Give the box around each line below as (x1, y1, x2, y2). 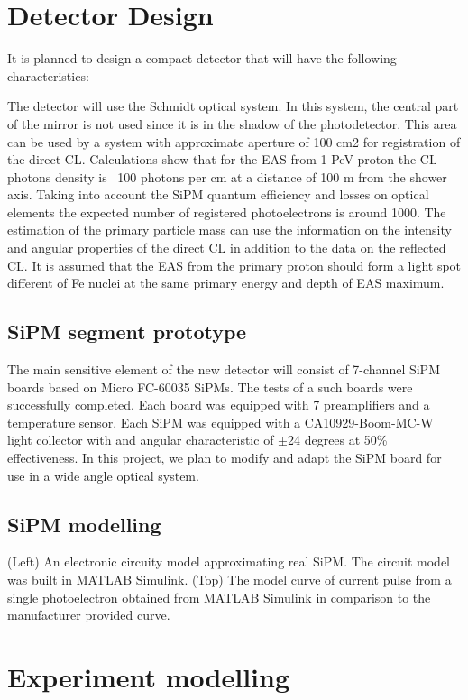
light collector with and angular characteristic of (7, 430, 274, 449)
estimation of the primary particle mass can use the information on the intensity (7, 220, 452, 239)
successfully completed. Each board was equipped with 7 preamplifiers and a (7, 395, 430, 414)
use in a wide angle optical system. (7, 465, 199, 484)
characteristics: (7, 66, 89, 85)
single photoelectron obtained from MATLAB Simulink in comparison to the (7, 587, 431, 606)
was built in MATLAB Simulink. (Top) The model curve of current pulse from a (7, 570, 452, 588)
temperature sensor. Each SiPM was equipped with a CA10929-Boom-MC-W (7, 412, 434, 431)
